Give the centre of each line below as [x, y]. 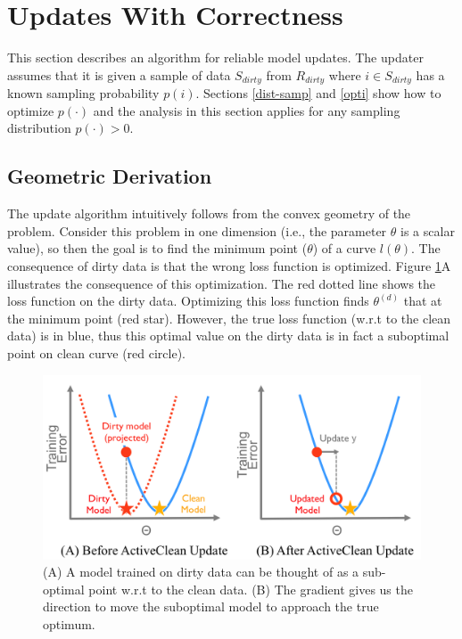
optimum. [69, 623]
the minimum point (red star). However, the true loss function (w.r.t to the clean [229, 318]
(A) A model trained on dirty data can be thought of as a [201, 572]
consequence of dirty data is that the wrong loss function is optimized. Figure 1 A [229, 265]
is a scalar [428, 230]
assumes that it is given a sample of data [119, 74]
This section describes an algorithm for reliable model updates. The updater [215, 57]
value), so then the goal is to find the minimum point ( [157, 248]
